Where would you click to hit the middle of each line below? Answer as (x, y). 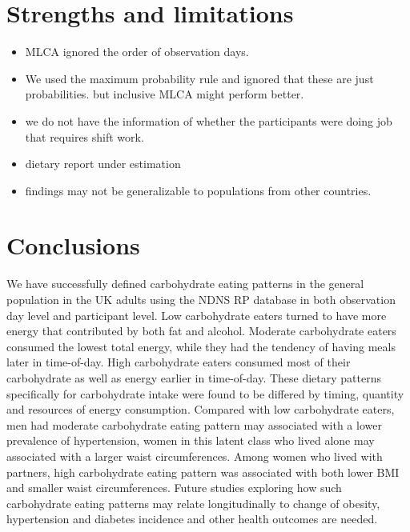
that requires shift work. (84, 136)
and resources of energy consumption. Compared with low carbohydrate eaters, (201, 409)
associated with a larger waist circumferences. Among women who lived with (195, 456)
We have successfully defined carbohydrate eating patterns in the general (185, 284)
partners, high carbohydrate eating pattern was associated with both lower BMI (203, 472)
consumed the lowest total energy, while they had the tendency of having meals (201, 346)
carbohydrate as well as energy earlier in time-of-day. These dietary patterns (194, 377)
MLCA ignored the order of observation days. (137, 52)
